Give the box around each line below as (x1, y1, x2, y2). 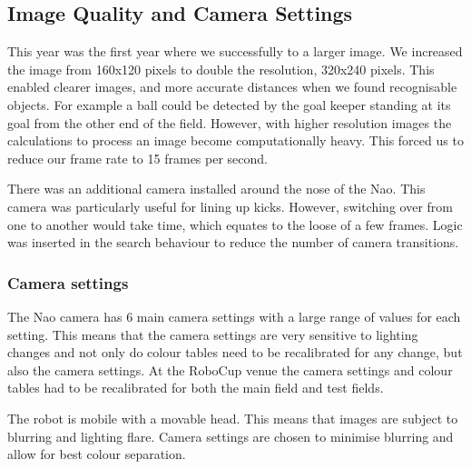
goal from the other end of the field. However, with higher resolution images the (7, 113, 452, 132)
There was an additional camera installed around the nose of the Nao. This (7, 179, 426, 198)
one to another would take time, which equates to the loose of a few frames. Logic (7, 215, 463, 234)
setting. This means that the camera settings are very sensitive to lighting (7, 324, 418, 344)
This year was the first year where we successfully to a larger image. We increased (7, 42, 463, 61)
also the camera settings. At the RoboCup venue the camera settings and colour (7, 360, 453, 379)
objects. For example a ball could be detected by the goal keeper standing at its (7, 95, 451, 114)
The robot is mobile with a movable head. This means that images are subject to (7, 408, 458, 427)
